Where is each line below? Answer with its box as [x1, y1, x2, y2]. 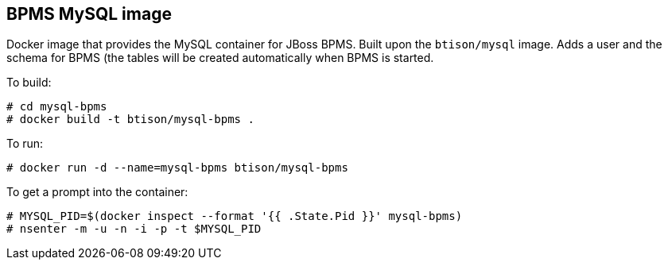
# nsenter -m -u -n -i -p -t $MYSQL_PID [6, 222, 262, 236]
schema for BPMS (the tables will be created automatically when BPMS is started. [6, 51, 434, 65]
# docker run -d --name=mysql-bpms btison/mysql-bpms [6, 161, 348, 175]
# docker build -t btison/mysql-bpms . [6, 113, 254, 126]
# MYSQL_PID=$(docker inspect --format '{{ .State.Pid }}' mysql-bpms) [6, 210, 463, 223]
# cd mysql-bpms [6, 100, 107, 114]
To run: [6, 137, 44, 151]
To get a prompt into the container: [6, 185, 188, 199]
